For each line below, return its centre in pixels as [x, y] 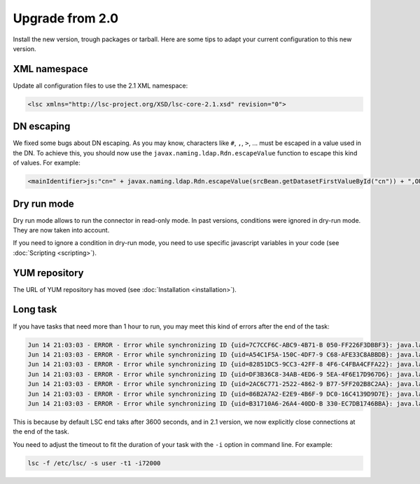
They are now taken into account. [61, 230]
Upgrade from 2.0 [66, 18]
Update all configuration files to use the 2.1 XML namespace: [100, 85]
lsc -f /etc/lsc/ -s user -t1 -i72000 [94, 463]
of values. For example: [47, 163]
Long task [35, 309]
